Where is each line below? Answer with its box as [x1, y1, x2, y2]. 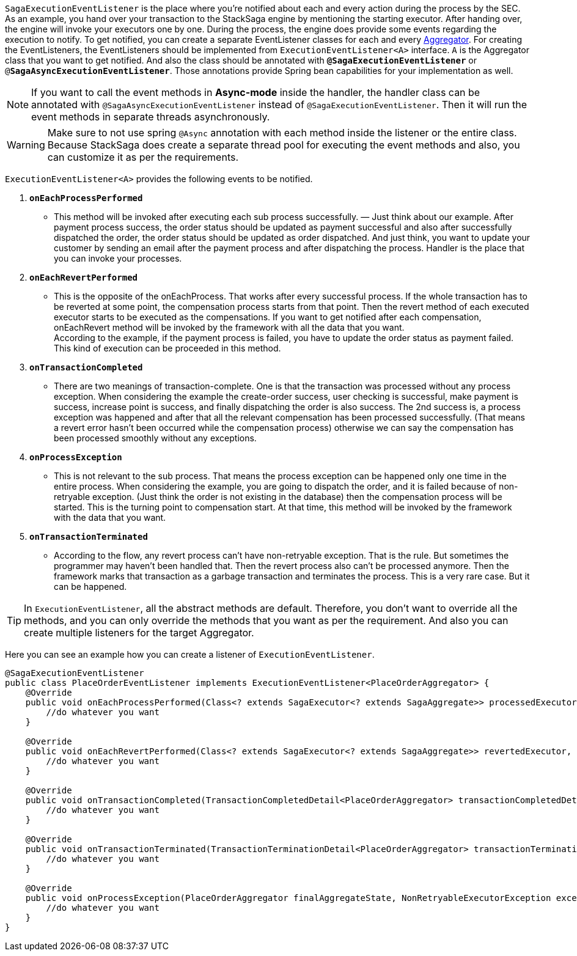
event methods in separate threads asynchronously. [31, 111, 270, 123]
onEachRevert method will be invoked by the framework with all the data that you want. [54, 322, 405, 333]
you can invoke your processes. [54, 253, 182, 263]
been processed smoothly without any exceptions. [54, 433, 257, 443]
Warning [7, 139, 45, 151]
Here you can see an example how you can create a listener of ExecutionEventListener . [5, 649, 375, 660]
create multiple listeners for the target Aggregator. [24, 627, 254, 639]
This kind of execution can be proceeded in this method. [54, 343, 281, 353]
